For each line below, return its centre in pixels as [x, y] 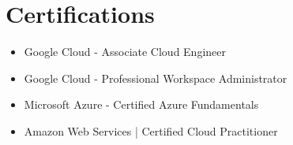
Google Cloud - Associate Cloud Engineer [125, 52]
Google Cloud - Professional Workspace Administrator [156, 78]
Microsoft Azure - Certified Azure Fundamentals [141, 104]
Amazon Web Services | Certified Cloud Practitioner [151, 130]
